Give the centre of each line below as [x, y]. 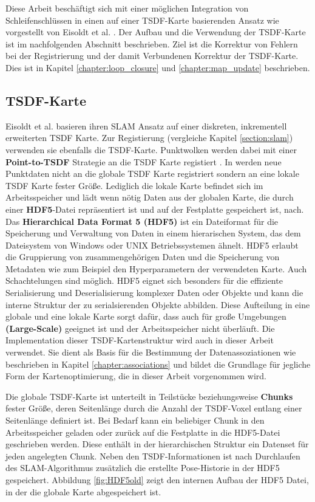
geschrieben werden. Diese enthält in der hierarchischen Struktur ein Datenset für [157, 444]
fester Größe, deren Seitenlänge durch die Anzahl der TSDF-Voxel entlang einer [154, 408]
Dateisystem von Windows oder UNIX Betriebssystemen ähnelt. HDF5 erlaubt [152, 245]
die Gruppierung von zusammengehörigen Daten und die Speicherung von [143, 257]
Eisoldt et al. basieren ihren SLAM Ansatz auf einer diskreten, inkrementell [146, 125]
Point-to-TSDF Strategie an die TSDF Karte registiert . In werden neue [144, 161]
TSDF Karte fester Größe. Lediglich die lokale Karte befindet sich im [134, 185]
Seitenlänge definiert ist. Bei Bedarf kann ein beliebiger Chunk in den [135, 420]
